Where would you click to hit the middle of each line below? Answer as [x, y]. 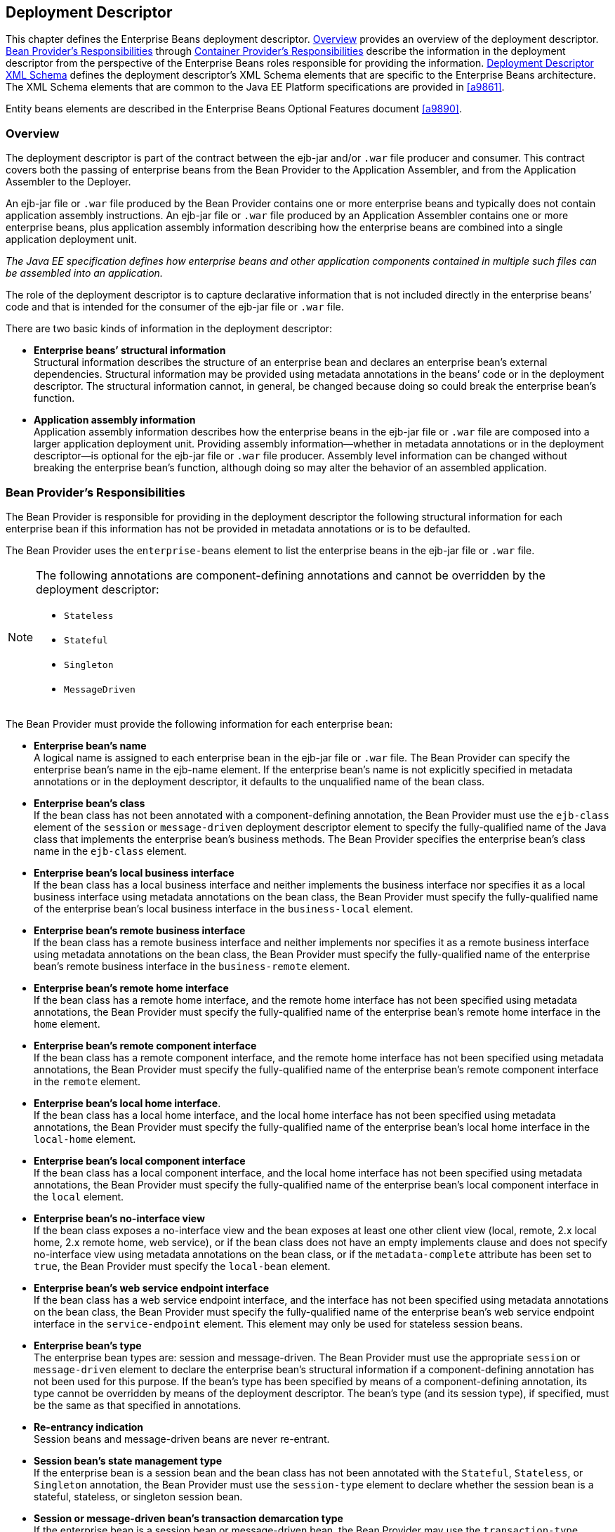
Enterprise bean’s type [88, 1345]
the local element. [79, 1196]
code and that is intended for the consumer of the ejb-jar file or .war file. [175, 307]
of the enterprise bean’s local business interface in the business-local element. [224, 908]
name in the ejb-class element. [110, 851]
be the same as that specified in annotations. [138, 1405]
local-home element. [85, 1139]
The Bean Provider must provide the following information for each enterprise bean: [199, 724]
